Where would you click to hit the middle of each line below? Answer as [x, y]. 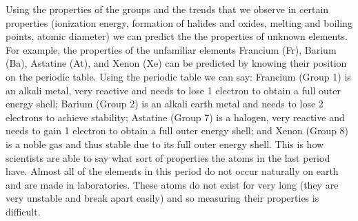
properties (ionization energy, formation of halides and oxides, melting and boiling [179, 22]
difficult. [23, 211]
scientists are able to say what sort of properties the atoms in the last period [168, 157]
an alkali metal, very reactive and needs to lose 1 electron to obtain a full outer [173, 90]
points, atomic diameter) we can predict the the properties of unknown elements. [177, 36]
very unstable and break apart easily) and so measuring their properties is [162, 198]
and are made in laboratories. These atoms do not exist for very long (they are [172, 184]
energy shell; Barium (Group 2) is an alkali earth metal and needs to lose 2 [165, 104]
